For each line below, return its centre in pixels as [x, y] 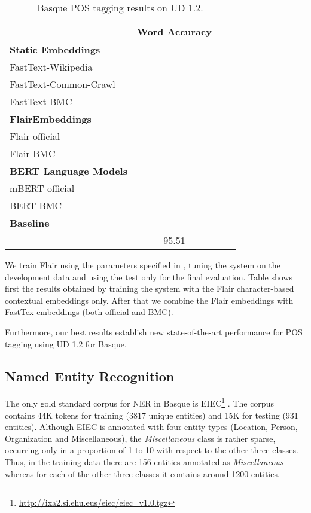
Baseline [30, 223]
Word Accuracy [174, 31]
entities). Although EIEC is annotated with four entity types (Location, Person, [151, 427]
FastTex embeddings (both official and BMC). [89, 312]
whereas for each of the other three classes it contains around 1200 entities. [142, 473]
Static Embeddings [55, 49]
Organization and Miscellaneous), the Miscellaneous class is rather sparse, [140, 438]
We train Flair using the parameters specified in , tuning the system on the [143, 265]
